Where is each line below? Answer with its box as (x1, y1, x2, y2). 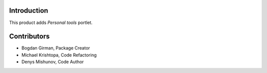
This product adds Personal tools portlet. (9, 20, 93, 25)
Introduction (9, 6, 48, 15)
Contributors (9, 32, 50, 41)
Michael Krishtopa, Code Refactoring (21, 52, 97, 58)
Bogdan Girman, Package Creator (21, 45, 90, 51)
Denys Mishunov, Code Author (21, 59, 84, 65)
